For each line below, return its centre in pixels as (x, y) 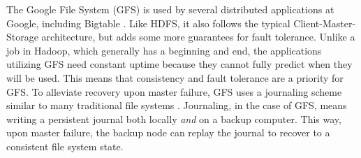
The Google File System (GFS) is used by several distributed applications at (170, 9)
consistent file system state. (65, 146)
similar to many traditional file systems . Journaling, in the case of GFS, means (177, 105)
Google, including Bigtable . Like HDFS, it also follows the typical (148, 23)
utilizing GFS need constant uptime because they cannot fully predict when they (179, 64)
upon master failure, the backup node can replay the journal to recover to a (168, 132)
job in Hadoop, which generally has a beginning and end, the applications (164, 50)
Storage (22, 37)
